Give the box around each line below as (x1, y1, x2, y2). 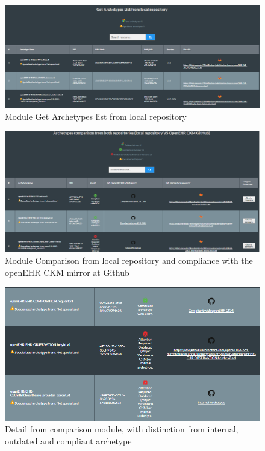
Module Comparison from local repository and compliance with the (5, 254, 253, 267)
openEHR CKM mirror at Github (5, 266, 129, 279)
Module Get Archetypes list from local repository (5, 110, 187, 122)
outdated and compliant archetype (5, 434, 132, 447)
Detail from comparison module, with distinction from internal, (5, 423, 238, 435)
